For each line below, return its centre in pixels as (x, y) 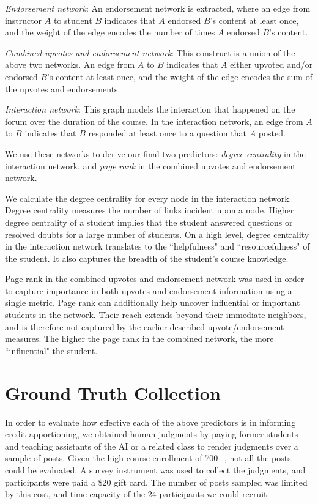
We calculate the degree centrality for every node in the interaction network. (148, 198)
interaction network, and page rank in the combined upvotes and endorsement (150, 165)
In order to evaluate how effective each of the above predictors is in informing (150, 422)
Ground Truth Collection (113, 392)
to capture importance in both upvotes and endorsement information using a (149, 290)
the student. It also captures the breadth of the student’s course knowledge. (147, 258)
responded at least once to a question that (167, 133)
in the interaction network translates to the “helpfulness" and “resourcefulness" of (157, 246)
